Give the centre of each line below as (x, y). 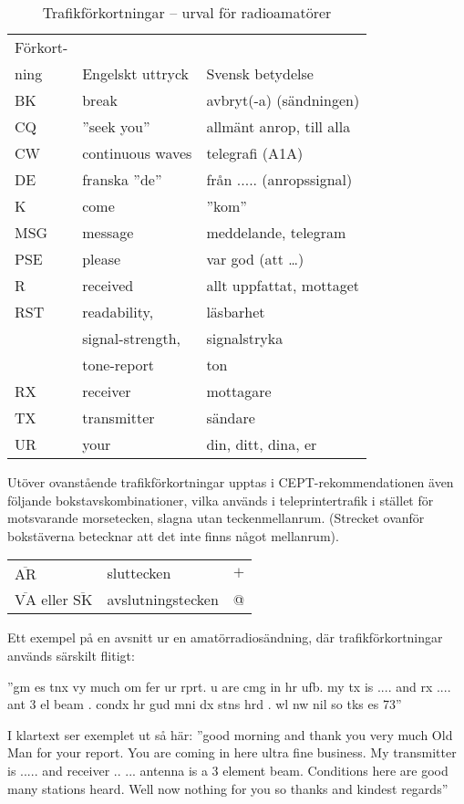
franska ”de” (122, 179)
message (108, 232)
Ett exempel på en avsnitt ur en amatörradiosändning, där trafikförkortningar (225, 637)
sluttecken (139, 573)
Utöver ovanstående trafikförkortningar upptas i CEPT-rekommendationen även (231, 482)
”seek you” (116, 126)
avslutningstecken (163, 600)
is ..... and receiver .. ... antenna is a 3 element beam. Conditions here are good (228, 770)
